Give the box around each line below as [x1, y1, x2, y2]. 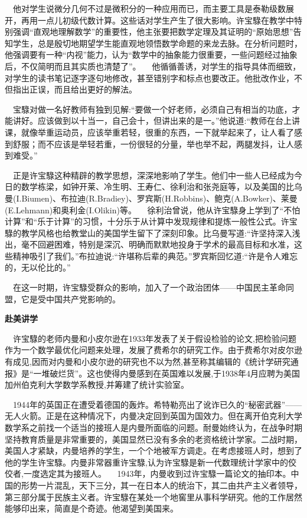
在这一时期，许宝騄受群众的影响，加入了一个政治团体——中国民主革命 [13, 281, 286, 293]
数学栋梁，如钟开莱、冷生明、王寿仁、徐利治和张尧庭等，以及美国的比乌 [21, 180, 302, 193]
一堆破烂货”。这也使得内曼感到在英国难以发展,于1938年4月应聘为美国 [33, 367, 301, 379]
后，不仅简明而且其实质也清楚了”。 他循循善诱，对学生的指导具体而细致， [5, 60, 301, 72]
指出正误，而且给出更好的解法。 [12, 83, 137, 95]
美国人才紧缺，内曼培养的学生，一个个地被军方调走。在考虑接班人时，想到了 [5, 444, 302, 457]
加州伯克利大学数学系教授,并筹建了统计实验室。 [5, 378, 189, 391]
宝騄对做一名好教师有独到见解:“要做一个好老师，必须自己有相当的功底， [13, 103, 292, 115]
